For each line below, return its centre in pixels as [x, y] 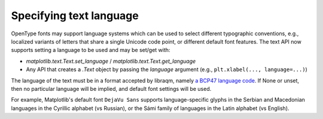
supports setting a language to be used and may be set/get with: [91, 50]
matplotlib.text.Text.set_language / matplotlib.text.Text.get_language [111, 61]
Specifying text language [75, 16]
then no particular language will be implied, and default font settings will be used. [111, 89]
